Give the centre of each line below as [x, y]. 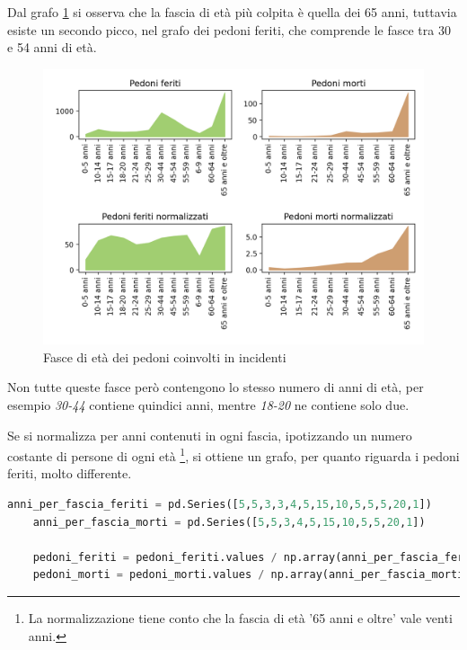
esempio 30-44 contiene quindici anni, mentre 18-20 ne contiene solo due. [208, 404]
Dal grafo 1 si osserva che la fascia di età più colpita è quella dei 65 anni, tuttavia [232, 12]
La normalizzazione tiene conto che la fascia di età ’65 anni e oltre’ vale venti [240, 617]
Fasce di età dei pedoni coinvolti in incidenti [165, 356]
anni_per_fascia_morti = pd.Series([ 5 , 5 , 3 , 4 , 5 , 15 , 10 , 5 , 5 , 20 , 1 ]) [229, 522]
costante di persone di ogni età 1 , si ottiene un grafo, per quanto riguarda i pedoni [233, 454]
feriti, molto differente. [70, 473]
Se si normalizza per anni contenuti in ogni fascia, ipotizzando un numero [210, 435]
